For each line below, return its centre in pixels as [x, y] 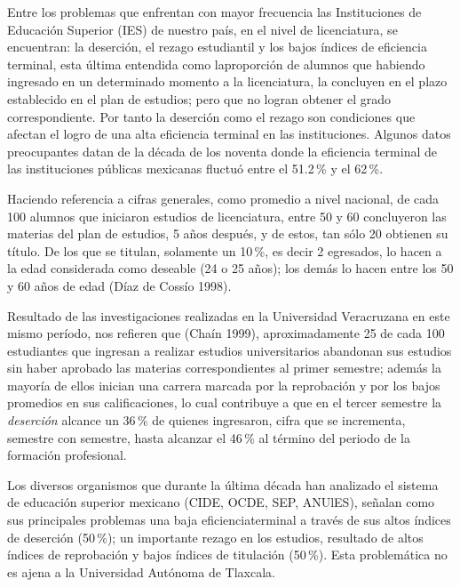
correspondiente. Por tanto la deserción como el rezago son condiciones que [211, 116]
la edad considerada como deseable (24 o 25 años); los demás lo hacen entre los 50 [230, 268]
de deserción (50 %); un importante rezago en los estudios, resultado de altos [215, 537]
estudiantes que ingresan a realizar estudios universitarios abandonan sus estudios [230, 350]
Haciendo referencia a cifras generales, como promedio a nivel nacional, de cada [223, 198]
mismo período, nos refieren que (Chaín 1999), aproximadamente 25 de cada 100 [226, 333]
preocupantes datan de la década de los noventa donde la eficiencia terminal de [222, 151]
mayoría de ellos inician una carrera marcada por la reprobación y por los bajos [224, 385]
